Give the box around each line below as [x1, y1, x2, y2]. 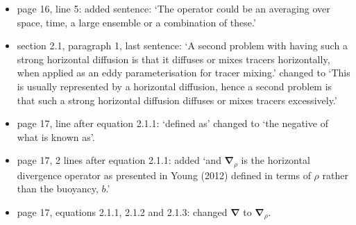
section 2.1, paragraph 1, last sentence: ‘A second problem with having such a [17, 38, 348, 53]
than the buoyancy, [17, 181, 99, 196]
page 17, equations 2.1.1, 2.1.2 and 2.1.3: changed [17, 204, 228, 219]
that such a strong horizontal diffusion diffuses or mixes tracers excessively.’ [17, 92, 337, 107]
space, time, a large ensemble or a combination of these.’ [17, 15, 256, 29]
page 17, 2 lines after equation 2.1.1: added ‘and [17, 153, 221, 167]
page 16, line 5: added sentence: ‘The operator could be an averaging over [17, 1, 330, 15]
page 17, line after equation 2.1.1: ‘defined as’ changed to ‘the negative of [17, 116, 328, 131]
